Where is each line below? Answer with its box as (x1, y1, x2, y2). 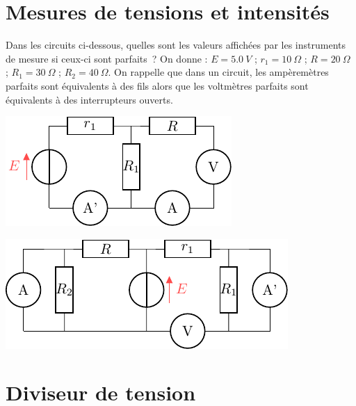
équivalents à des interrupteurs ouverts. (6, 92, 173, 106)
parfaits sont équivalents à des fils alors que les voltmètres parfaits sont (6, 78, 309, 92)
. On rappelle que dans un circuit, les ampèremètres (108, 65, 329, 79)
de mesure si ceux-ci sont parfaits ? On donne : (6, 51, 208, 65)
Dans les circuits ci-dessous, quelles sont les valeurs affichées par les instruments (6, 38, 346, 52)
